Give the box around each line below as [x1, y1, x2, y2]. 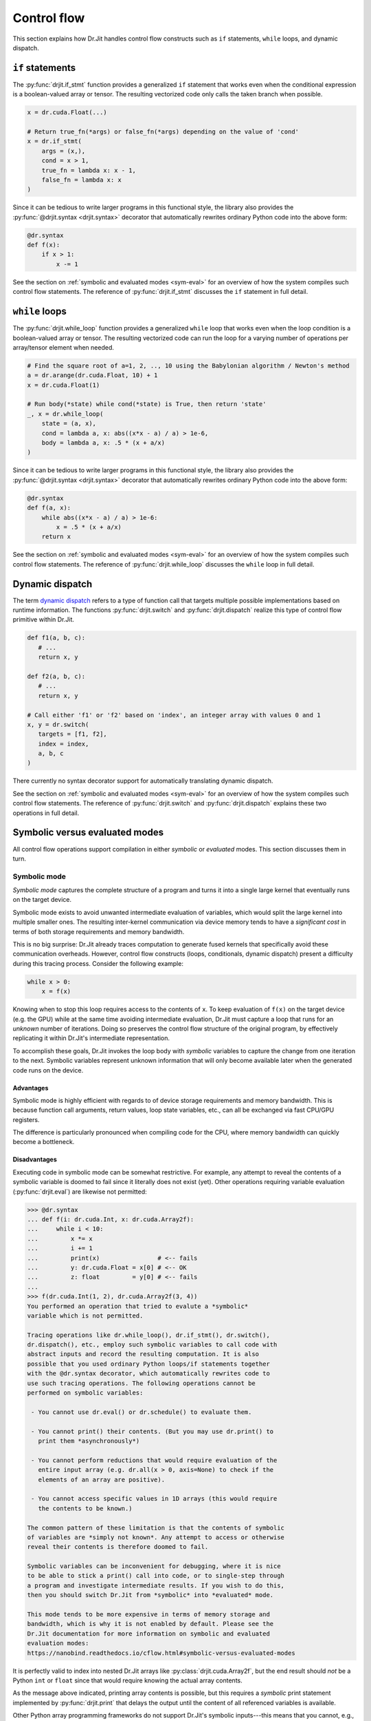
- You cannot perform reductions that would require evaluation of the [31, 1456, 278, 1464]
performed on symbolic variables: [27, 1389, 144, 1397]
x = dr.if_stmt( [27, 138, 82, 145]
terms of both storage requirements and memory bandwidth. [12, 927, 185, 936]
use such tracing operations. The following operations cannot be [27, 1379, 256, 1387]
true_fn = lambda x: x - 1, [41, 166, 137, 174]
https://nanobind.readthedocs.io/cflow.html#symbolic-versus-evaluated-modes [27, 1649, 295, 1657]
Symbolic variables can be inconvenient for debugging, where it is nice [27, 1563, 281, 1570]
